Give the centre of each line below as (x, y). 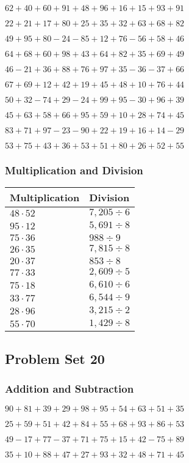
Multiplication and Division (74, 170)
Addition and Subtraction (70, 388)
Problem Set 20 (55, 358)
